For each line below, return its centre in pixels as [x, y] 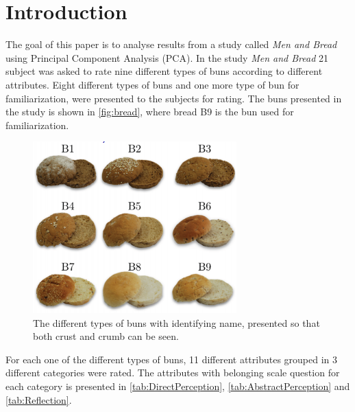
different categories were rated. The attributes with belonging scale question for [173, 373]
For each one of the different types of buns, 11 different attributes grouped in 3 [172, 359]
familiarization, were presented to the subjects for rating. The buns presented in [174, 98]
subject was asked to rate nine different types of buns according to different [164, 71]
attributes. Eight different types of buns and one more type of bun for [152, 84]
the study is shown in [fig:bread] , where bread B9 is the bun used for [150, 112]
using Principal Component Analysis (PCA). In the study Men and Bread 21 [167, 57]
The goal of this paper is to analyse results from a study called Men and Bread [171, 44]
